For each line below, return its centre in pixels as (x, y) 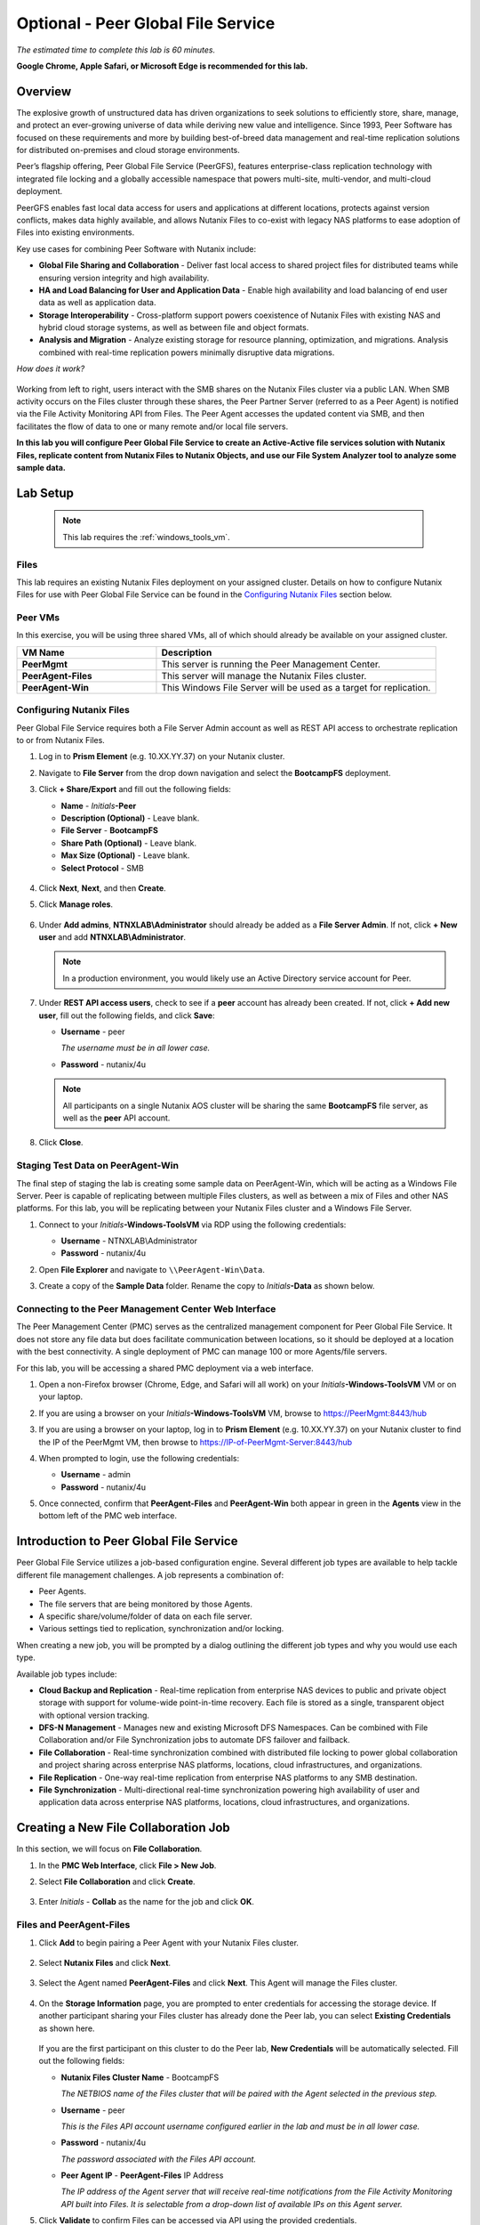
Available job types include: (67, 1674)
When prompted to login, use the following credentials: (139, 1458)
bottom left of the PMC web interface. (108, 1516)
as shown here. (67, 2028)
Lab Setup (45, 493)
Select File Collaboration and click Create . (117, 1881)
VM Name (43, 652)
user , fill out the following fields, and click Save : (127, 1015)
